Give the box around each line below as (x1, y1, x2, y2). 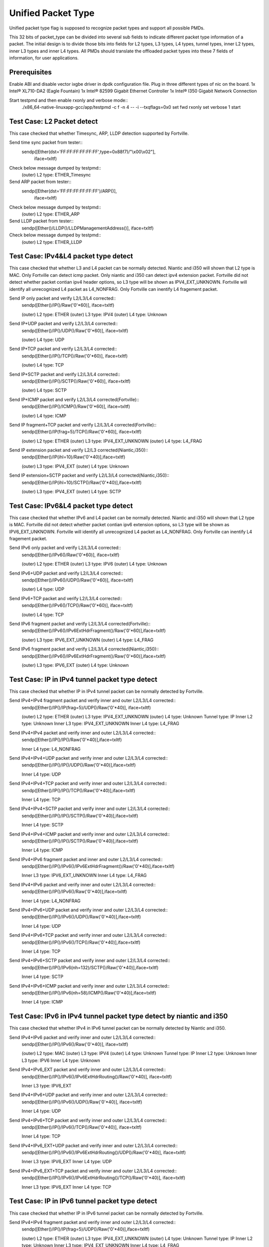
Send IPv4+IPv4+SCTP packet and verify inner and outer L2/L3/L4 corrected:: (9, 806, 170, 812)
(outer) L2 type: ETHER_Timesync (21, 172, 91, 178)
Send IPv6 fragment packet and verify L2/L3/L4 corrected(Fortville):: (9, 621, 151, 626)
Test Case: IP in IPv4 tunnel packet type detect (9, 675, 158, 683)
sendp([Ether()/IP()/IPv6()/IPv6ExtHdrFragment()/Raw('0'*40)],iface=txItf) (21, 863, 175, 869)
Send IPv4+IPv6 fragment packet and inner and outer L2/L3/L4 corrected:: (9, 856, 163, 862)
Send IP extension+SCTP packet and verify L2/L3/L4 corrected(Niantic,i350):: (9, 472, 169, 478)
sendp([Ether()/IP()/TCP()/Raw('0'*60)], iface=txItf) (21, 353, 128, 359)
